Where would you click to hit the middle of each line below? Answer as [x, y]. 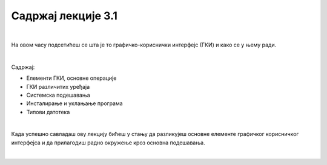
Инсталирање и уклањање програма [75, 103]
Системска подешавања [58, 95]
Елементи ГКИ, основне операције [71, 78]
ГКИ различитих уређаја [58, 86]
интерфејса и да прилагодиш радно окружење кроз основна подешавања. [108, 143]
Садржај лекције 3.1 [64, 16]
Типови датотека [48, 112]
